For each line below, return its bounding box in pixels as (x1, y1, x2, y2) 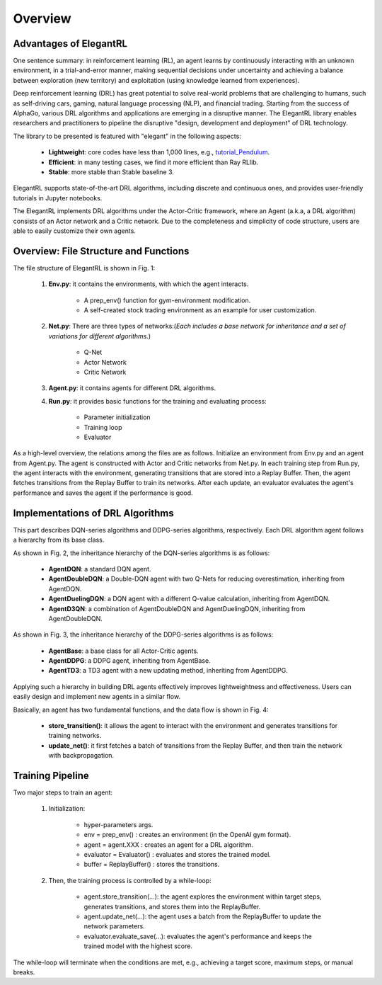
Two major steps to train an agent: (13, 788, 113, 797)
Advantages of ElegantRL (13, 38, 127, 50)
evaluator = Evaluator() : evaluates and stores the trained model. (83, 850, 272, 859)
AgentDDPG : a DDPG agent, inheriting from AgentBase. (48, 656, 212, 665)
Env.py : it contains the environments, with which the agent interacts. (48, 280, 249, 288)
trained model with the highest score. (83, 942, 192, 950)
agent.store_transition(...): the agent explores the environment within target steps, (83, 892, 322, 901)
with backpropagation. (48, 751, 115, 760)
